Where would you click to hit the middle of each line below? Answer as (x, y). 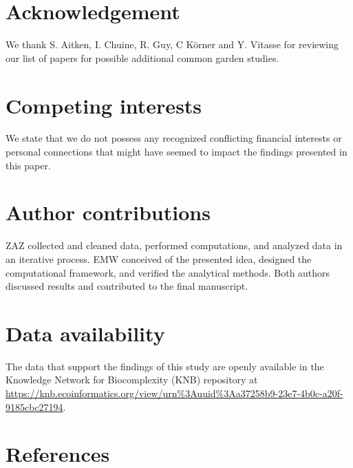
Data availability (85, 333)
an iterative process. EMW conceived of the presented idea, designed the (159, 258)
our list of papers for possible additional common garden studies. (142, 57)
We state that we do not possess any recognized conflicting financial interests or (174, 138)
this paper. (28, 165)
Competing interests (104, 105)
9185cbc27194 (34, 406)
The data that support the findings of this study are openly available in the (165, 366)
